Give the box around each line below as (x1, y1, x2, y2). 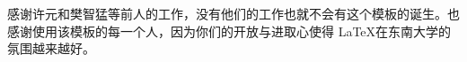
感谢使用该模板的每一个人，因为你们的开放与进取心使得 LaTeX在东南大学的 (7, 21, 452, 40)
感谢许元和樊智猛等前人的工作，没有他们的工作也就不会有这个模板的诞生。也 (7, 4, 460, 22)
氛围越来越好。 (7, 39, 95, 58)
